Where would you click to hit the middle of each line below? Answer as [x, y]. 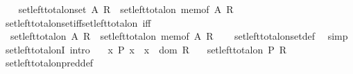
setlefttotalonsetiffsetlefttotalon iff [78, 22]
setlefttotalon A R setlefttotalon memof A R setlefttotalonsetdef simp [179, 36]
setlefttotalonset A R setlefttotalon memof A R [126, 9]
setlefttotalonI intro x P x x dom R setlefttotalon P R [146, 49]
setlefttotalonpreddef [49, 63]
